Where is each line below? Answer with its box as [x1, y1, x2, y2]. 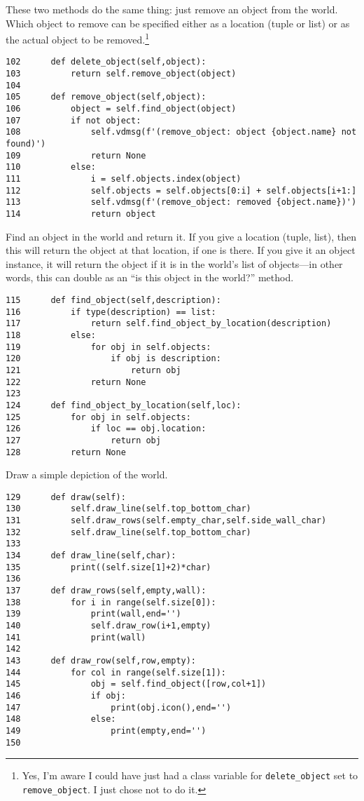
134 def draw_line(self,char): [6, 551, 176, 561]
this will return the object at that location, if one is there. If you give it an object [6, 243, 356, 257]
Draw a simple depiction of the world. [6, 467, 168, 482]
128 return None [6, 447, 126, 457]
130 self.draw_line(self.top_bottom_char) [6, 504, 251, 514]
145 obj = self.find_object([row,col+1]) [6, 679, 267, 689]
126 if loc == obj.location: [6, 424, 206, 434]
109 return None [6, 150, 146, 161]
